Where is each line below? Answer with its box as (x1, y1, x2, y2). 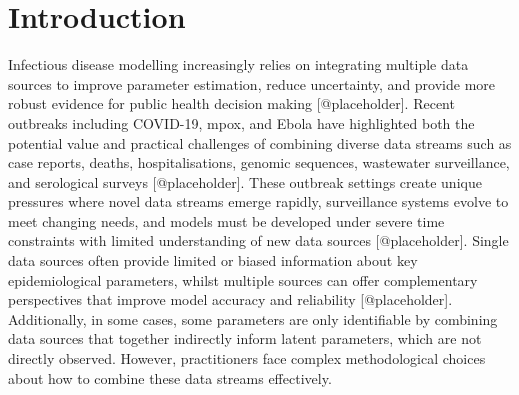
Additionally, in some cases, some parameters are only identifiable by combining (8, 308, 498, 329)
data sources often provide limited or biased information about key (8, 250, 418, 271)
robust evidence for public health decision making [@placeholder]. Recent (8, 93, 455, 114)
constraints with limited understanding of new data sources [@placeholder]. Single (8, 230, 509, 251)
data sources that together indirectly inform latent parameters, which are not (8, 328, 482, 349)
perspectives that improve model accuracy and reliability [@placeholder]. (8, 289, 453, 310)
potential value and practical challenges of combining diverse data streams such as (8, 132, 512, 153)
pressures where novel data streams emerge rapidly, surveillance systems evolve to (8, 191, 509, 212)
